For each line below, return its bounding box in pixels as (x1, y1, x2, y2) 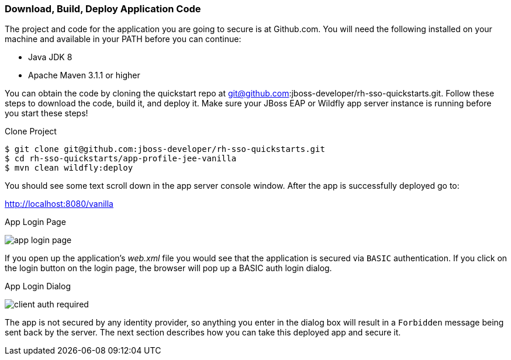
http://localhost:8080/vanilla (5, 199, 113, 209)
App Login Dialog (5, 281, 71, 292)
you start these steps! (5, 108, 88, 119)
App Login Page (5, 217, 66, 227)
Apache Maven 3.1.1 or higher (28, 70, 140, 81)
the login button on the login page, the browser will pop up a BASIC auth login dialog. (5, 263, 332, 274)
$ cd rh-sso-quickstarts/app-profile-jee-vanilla (5, 154, 237, 164)
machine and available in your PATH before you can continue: (5, 34, 241, 44)
